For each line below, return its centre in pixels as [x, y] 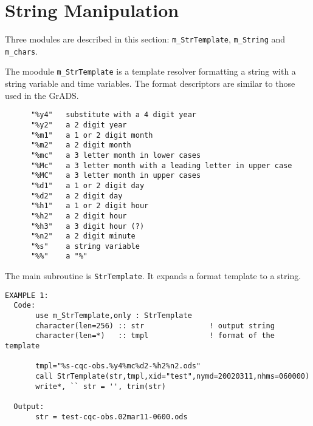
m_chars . [22, 51]
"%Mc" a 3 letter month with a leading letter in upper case [161, 165]
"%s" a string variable [85, 246]
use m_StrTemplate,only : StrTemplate [114, 316]
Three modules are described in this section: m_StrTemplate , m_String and [145, 39]
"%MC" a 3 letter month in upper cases [116, 176]
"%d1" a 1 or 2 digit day [88, 185]
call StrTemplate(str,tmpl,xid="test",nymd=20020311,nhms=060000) [173, 377]
